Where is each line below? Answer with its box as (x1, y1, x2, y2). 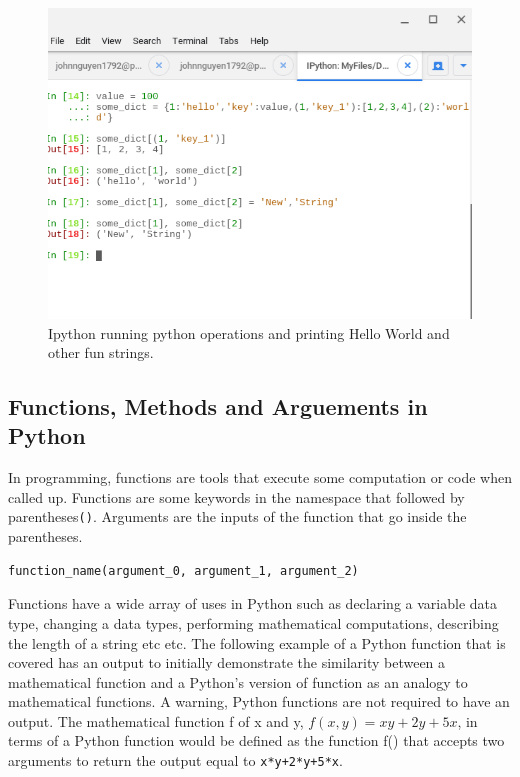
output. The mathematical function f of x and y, (8, 710, 304, 731)
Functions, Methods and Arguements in (8, 391, 428, 422)
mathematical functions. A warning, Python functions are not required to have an (8, 691, 510, 712)
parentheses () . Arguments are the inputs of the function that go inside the (8, 506, 467, 527)
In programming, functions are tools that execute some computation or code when (8, 467, 512, 488)
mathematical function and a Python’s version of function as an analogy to (8, 671, 468, 692)
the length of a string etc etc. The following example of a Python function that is (8, 632, 506, 653)
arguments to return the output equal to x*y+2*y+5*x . (8, 750, 343, 771)
